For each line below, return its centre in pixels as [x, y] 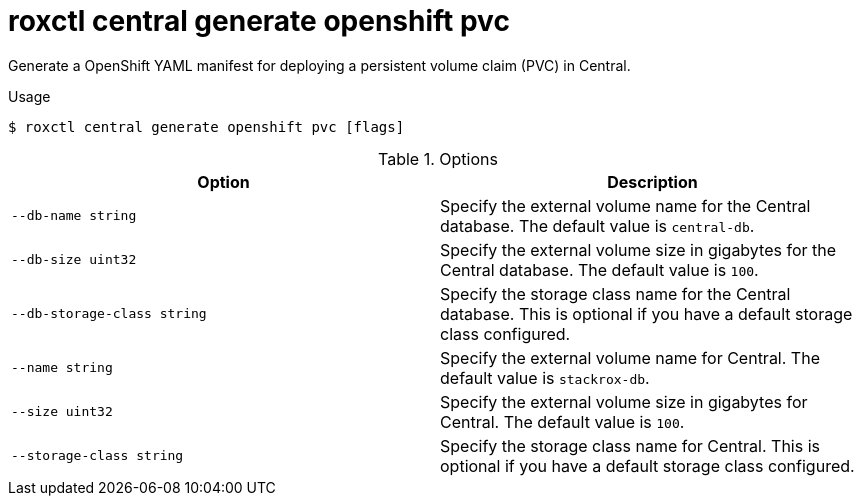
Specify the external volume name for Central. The [630, 357]
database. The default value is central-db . [597, 225]
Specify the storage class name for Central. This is [630, 445]
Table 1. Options [438, 158]
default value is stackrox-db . [545, 377]
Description [652, 181]
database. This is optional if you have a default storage [646, 313]
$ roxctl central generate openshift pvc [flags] [206, 126]
